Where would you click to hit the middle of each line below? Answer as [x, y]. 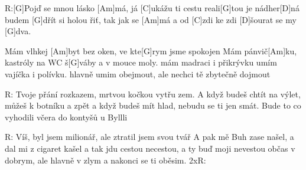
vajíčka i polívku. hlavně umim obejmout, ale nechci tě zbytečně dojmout [138, 73]
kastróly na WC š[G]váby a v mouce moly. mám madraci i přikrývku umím [141, 62]
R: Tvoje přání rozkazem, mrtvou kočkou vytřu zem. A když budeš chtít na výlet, [153, 94]
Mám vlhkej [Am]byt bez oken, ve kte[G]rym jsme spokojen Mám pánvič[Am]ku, [151, 50]
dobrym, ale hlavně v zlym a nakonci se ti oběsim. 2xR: [105, 160]
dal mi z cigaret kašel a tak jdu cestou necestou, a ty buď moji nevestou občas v [150, 148]
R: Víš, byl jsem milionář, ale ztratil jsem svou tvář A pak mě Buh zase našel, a [149, 137]
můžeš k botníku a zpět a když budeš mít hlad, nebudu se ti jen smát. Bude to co [153, 105]
